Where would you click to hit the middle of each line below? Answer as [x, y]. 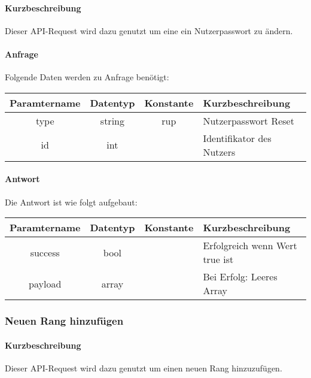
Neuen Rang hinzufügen [64, 321]
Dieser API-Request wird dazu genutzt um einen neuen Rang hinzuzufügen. [144, 368]
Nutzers [219, 152]
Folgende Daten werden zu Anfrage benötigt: [87, 77]
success [45, 252]
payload [45, 283]
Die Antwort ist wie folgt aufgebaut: [71, 202]
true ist [218, 259]
